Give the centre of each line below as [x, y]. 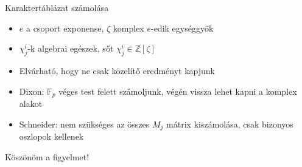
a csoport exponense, [65, 28]
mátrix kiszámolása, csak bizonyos [230, 124]
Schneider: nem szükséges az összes [84, 124]
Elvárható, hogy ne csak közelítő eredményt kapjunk [117, 70]
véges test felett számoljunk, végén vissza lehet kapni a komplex [178, 91]
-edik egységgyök [182, 28]
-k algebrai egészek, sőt [71, 48]
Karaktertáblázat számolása [57, 7]
